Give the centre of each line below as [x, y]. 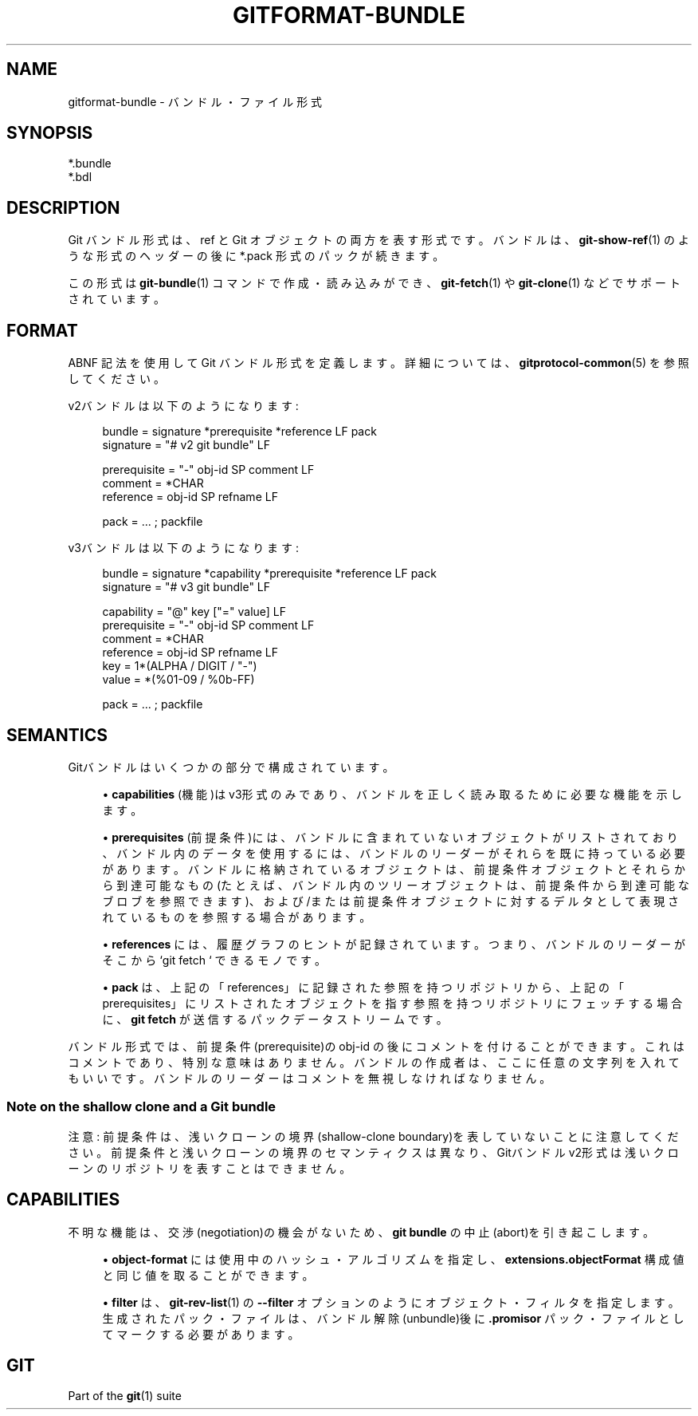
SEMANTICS [57, 735]
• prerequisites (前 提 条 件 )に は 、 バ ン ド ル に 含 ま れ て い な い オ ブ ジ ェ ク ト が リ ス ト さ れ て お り [390, 837]
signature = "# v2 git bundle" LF [186, 445]
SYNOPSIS [50, 133]
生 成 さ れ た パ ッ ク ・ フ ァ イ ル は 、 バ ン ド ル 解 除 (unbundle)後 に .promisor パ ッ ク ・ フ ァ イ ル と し [393, 1318]
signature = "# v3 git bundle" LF [186, 587]
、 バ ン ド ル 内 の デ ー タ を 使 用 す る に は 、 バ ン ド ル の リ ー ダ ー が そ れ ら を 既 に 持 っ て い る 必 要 [394, 853]
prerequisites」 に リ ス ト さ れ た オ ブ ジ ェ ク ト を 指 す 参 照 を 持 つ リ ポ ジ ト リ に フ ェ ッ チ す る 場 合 [392, 1003]
